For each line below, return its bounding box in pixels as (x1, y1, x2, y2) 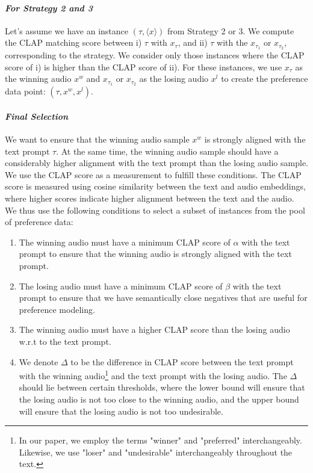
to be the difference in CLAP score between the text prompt (70, 355, 294, 368)
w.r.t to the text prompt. (19, 335, 111, 347)
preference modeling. (19, 303, 95, 315)
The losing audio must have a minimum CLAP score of (19, 279, 223, 292)
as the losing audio (139, 72, 209, 85)
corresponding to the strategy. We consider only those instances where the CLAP (5, 49, 305, 61)
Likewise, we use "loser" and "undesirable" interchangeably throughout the (19, 445, 293, 458)
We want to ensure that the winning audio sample (5, 133, 190, 146)
